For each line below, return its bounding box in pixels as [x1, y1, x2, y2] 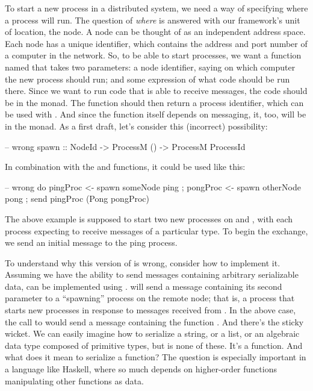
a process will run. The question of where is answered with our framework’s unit [5, 13, 300, 26]
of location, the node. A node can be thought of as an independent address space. [5, 25, 306, 38]
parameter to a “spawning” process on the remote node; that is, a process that [5, 292, 295, 304]
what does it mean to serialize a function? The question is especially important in [5, 351, 306, 363]
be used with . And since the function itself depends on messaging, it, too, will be [5, 108, 306, 120]
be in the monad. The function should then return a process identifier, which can [5, 96, 304, 108]
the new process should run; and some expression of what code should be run [5, 72, 290, 85]
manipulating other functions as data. [5, 374, 144, 387]
